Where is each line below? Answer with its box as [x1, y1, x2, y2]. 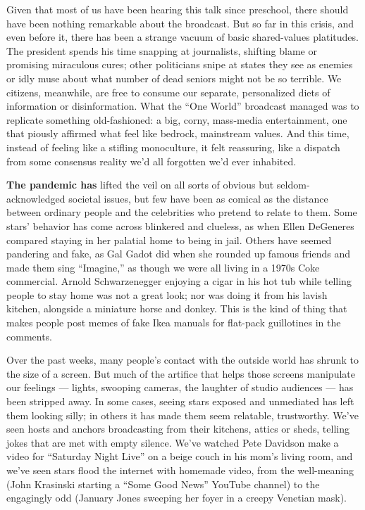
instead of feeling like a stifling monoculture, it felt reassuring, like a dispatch [6, 139, 340, 154]
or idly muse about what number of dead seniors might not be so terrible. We [6, 70, 342, 85]
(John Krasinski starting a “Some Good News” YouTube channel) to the [6, 476, 320, 491]
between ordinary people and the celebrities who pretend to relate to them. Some [6, 205, 357, 219]
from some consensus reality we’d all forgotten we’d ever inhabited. [6, 153, 297, 168]
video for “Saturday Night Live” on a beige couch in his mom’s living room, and [6, 449, 353, 464]
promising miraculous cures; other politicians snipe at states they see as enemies [6, 57, 353, 72]
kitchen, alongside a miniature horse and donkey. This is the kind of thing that [6, 301, 347, 316]
